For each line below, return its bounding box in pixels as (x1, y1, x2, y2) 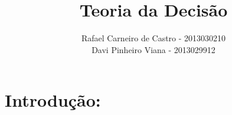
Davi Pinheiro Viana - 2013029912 (92, 43, 215, 55)
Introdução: (5, 88, 101, 112)
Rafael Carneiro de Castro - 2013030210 (81, 32, 226, 44)
